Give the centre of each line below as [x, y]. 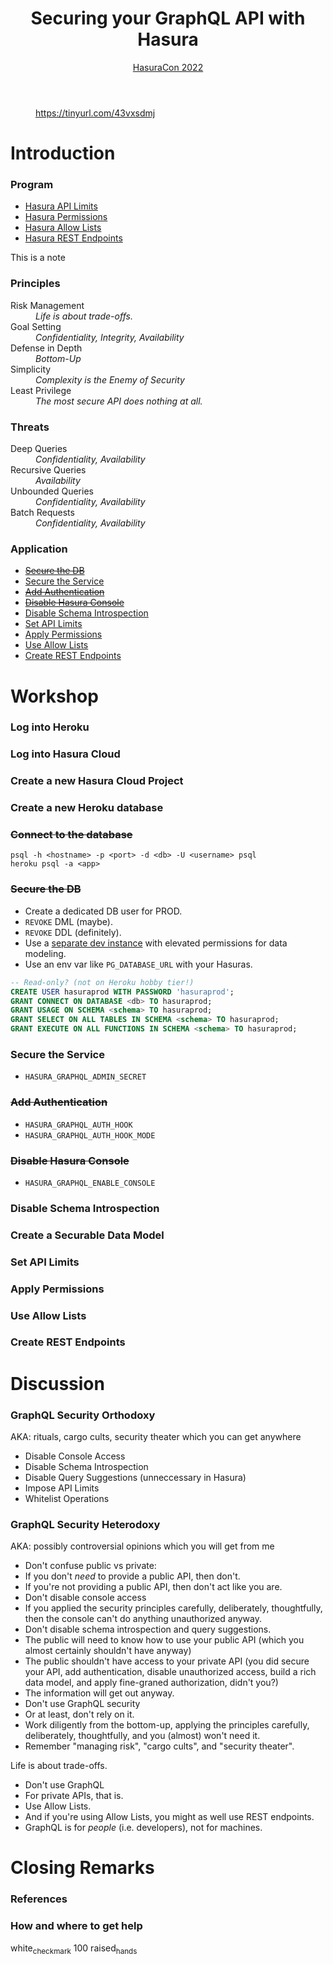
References [39, 1899]
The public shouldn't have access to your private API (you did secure [167, 1661]
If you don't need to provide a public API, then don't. [132, 1576]
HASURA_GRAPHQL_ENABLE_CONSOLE [90, 1183]
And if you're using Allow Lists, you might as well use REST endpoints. [169, 1817]
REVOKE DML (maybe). [68, 921]
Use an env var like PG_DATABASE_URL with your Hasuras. [138, 964]
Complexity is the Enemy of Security [110, 379]
